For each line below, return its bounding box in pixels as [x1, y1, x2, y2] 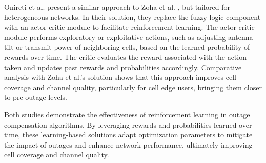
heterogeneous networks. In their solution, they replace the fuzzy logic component [4, 11, 261, 22]
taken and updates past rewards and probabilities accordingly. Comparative [4, 62, 242, 72]
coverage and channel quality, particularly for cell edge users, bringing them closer [4, 81, 262, 92]
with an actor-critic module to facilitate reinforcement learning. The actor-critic [4, 22, 255, 32]
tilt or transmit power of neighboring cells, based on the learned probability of [4, 42, 250, 52]
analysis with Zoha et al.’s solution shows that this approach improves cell [4, 72, 236, 83]
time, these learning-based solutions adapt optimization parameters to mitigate [4, 129, 253, 140]
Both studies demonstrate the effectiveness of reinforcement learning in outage [4, 109, 250, 119]
